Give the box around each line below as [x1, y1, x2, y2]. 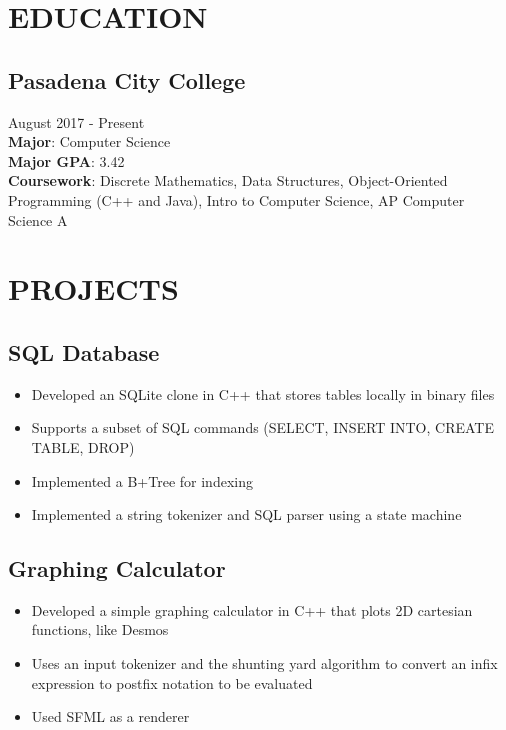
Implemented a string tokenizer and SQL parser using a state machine [31, 504, 462, 525]
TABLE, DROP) [31, 436, 135, 457]
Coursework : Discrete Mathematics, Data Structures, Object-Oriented [8, 170, 448, 191]
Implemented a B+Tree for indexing [31, 470, 253, 491]
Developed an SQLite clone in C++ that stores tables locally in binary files [31, 383, 495, 404]
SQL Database [8, 336, 160, 367]
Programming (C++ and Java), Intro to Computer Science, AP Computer [8, 189, 465, 210]
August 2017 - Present [8, 111, 145, 132]
